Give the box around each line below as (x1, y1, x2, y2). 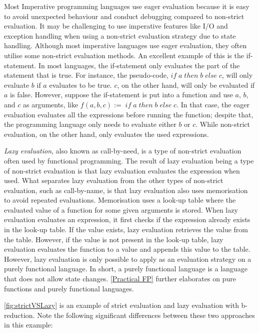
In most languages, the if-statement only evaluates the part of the (38, 60, 240, 70)
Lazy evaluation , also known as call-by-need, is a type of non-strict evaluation (4, 145, 241, 156)
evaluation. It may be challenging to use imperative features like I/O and (4, 21, 228, 31)
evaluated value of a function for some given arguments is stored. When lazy (4, 204, 238, 215)
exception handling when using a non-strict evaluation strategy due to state (4, 30, 236, 41)
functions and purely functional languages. (4, 283, 134, 293)
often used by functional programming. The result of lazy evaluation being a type (4, 155, 254, 165)
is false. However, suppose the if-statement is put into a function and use (10, 89, 233, 100)
